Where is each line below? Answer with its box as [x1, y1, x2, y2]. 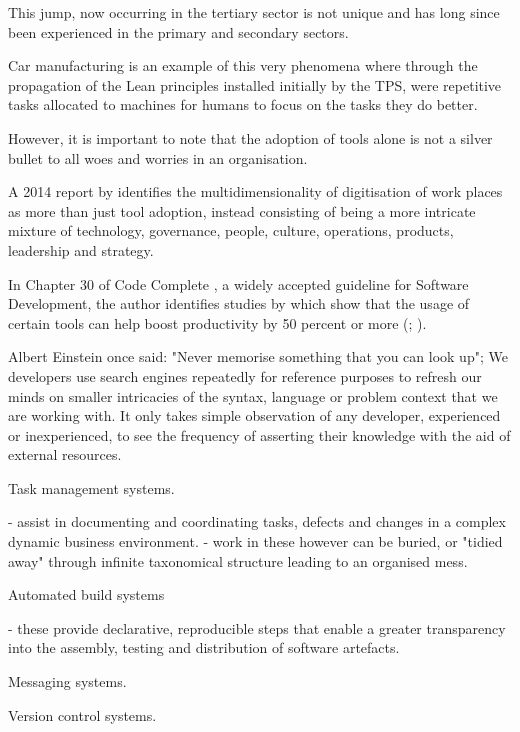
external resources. [8, 444, 122, 465]
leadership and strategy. [8, 239, 154, 260]
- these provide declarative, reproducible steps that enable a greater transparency [8, 617, 506, 638]
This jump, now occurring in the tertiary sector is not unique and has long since [8, 2, 500, 22]
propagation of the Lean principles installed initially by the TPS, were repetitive [8, 74, 502, 95]
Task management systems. [8, 477, 175, 498]
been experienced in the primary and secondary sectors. [8, 21, 349, 42]
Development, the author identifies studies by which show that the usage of [8, 293, 470, 314]
